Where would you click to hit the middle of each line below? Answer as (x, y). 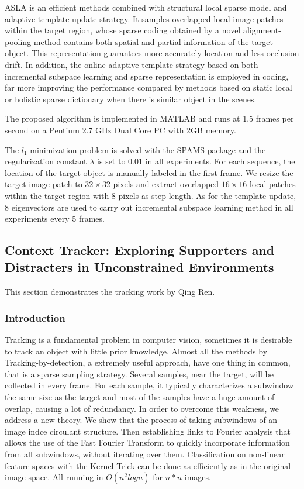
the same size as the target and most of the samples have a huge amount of (140, 397)
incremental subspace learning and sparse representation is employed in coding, (147, 76)
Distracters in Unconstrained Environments (139, 267)
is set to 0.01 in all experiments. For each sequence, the (196, 161)
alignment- (262, 30)
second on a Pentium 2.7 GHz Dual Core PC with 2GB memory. (120, 130)
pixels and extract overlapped (166, 184)
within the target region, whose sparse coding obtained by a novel (123, 30)
